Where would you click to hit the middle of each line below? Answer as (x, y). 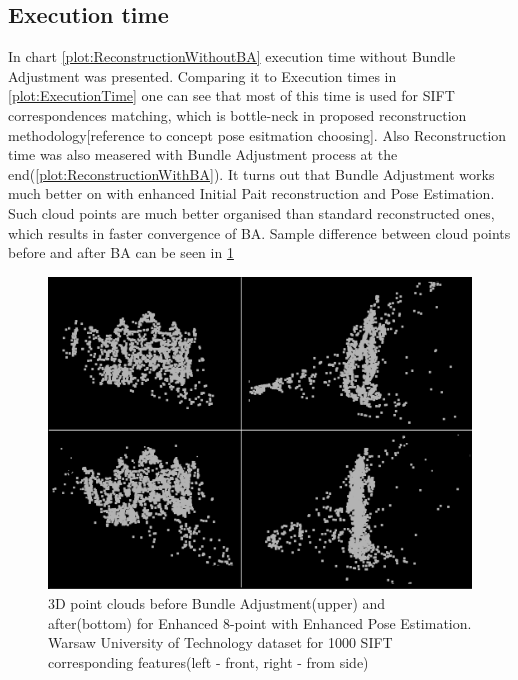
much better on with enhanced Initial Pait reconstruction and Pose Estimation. (251, 193)
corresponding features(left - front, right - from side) (208, 661)
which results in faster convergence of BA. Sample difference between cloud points (259, 232)
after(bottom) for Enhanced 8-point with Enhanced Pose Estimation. (260, 622)
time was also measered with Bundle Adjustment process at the (203, 154)
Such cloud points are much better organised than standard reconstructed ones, (251, 212)
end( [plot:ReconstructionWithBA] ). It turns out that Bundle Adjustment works (251, 173)
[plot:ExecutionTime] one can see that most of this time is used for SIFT (231, 95)
